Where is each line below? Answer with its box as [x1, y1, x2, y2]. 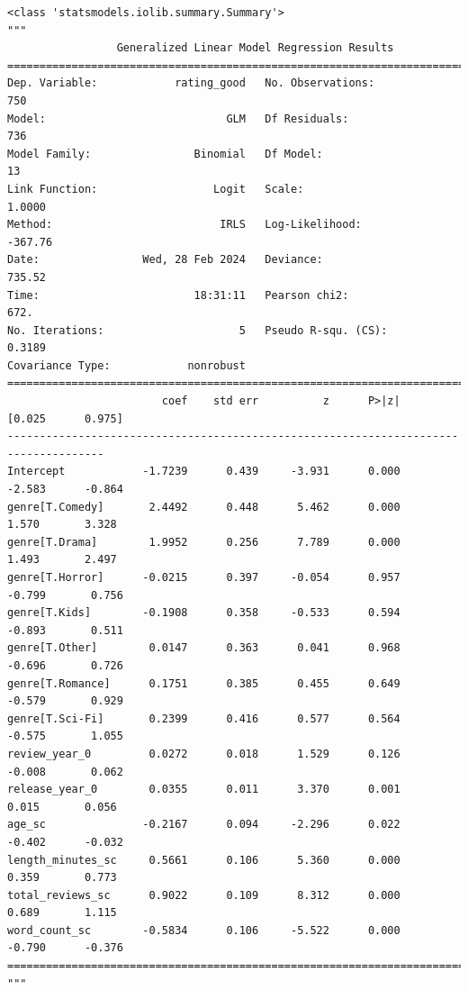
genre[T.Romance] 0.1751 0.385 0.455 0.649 [7, 677, 400, 690]
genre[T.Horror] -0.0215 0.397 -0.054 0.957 [7, 571, 400, 584]
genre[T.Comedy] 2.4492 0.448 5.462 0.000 [7, 500, 400, 513]
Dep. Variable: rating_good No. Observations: [7, 77, 375, 90]
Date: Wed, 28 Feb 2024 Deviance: [7, 253, 323, 267]
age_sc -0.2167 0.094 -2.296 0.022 [7, 818, 400, 831]
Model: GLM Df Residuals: [7, 112, 349, 125]
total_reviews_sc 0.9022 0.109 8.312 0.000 [7, 888, 400, 902]
